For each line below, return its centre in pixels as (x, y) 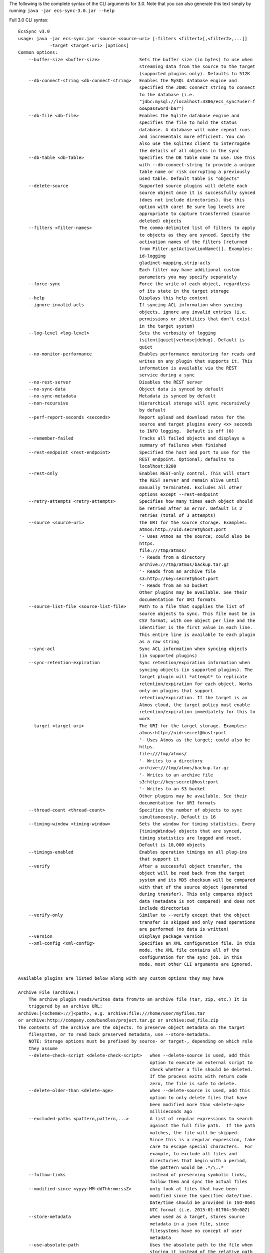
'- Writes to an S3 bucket (172, 789)
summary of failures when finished (183, 445)
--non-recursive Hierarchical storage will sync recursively (139, 403)
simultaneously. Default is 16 (177, 817)
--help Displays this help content (118, 298)
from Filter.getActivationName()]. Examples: (196, 249)
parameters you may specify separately (188, 277)
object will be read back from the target (192, 873)
